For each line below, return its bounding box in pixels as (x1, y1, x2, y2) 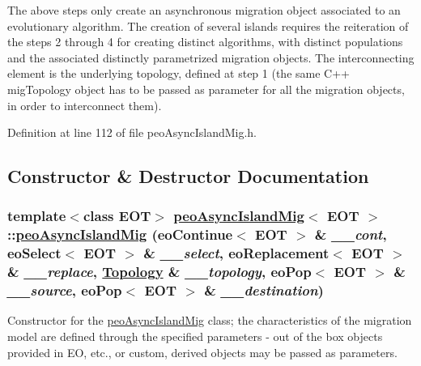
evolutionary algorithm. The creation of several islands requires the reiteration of (7, 17, 409, 34)
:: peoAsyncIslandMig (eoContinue (7, 224, 233, 245)
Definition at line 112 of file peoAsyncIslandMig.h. (7, 124, 257, 141)
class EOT (83, 206, 151, 226)
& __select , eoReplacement (143, 243, 330, 263)
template (7, 206, 66, 226)
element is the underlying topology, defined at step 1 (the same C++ (7, 65, 350, 82)
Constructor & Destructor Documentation (7, 164, 369, 189)
